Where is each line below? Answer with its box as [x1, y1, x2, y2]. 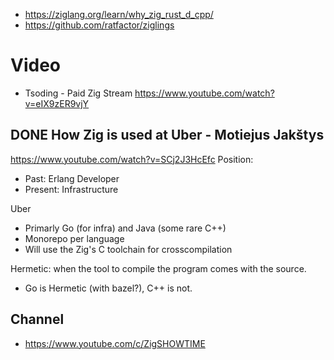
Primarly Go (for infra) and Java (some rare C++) [24, 222, 227, 234]
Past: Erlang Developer [24, 172, 120, 184]
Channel [10, 311, 65, 328]
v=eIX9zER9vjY [24, 97, 90, 109]
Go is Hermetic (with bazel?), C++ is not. [24, 282, 193, 294]
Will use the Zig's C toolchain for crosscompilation [24, 243, 233, 255]
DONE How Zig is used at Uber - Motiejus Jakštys [10, 127, 325, 144]
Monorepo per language [24, 232, 125, 244]
